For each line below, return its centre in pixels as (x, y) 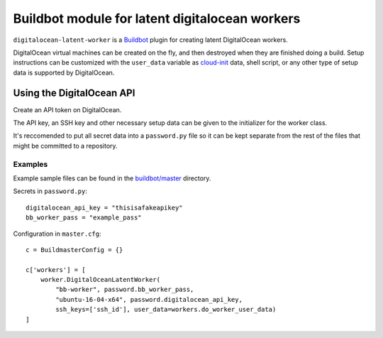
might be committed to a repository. (65, 146)
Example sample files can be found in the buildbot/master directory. (112, 178)
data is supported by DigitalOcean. (64, 72)
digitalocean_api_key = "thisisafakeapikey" (105, 207)
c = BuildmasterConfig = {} (74, 250)
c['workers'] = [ (56, 269)
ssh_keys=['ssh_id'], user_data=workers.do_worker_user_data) (166, 310)
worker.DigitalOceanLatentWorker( (100, 280)
